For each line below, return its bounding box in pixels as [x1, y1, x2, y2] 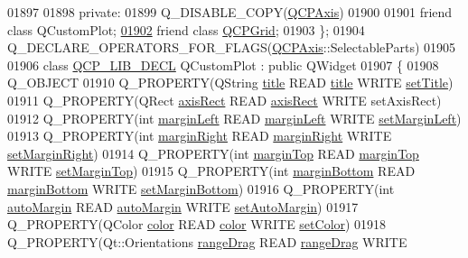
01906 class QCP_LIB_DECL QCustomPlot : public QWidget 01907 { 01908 [7, 55, 439, 74]
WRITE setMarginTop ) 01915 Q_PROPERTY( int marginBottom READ [7, 161, 416, 180]
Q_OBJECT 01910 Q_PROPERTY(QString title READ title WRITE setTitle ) [7, 73, 454, 92]
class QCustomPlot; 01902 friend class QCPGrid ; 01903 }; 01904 [7, 20, 365, 39]
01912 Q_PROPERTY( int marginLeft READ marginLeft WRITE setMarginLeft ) [7, 108, 462, 127]
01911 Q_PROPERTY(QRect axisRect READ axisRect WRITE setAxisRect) [7, 90, 442, 109]
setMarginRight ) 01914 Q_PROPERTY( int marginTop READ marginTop [7, 143, 419, 162]
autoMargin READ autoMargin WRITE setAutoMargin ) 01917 [7, 197, 359, 216]
